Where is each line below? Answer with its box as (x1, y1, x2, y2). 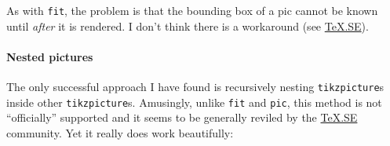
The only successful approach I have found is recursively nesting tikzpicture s (6, 78, 385, 95)
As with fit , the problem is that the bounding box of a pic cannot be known (6, 2, 378, 18)
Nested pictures (6, 48, 93, 64)
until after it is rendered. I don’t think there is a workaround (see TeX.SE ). (6, 17, 369, 34)
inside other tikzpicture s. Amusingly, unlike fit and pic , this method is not (6, 93, 382, 110)
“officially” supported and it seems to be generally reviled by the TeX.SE (6, 109, 358, 126)
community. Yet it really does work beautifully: (6, 124, 234, 141)
